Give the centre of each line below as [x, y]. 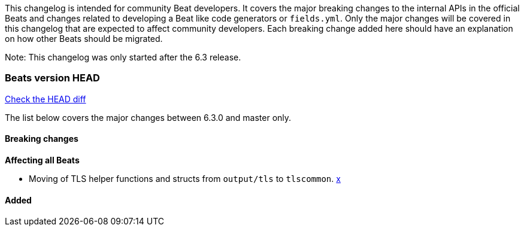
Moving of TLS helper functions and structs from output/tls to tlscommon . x [185, 178]
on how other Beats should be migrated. [84, 39]
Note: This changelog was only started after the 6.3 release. [123, 57]
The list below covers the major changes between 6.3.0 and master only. [148, 117]
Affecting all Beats [42, 160]
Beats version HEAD [52, 78]
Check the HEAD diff [46, 99]
